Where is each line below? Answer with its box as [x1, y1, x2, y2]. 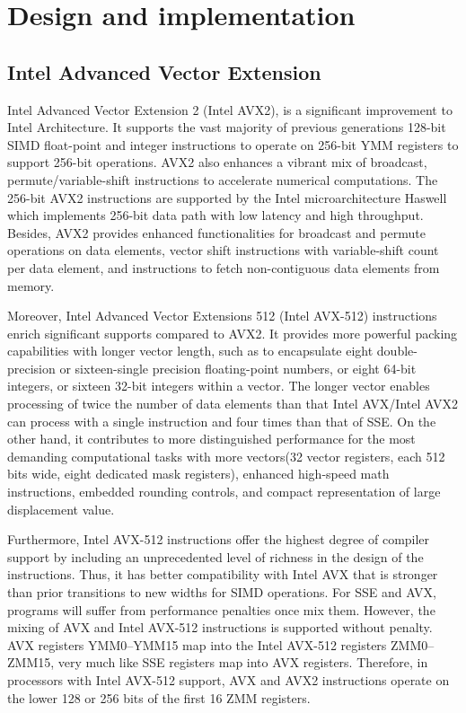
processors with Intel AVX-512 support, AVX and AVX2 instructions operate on [7, 670, 450, 689]
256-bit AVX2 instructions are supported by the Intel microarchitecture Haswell [7, 188, 447, 207]
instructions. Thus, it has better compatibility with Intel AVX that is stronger [7, 565, 438, 584]
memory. [7, 276, 55, 295]
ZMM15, [7, 653, 55, 672]
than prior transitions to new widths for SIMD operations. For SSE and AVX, [7, 583, 436, 602]
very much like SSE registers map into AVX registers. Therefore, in [57, 653, 428, 672]
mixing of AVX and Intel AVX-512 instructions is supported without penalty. [7, 618, 433, 637]
